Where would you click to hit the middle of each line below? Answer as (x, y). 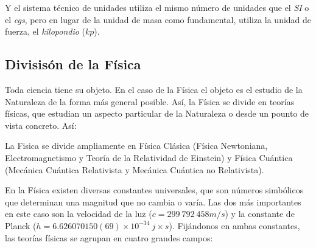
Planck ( (21, 225)
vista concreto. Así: (41, 125)
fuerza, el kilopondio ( (45, 31)
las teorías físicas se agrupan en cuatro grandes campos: (109, 237)
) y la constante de (260, 214)
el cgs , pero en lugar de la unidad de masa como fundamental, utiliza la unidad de (158, 19)
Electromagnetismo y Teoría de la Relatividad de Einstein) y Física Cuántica (149, 157)
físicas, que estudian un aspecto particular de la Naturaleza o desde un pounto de (157, 113)
